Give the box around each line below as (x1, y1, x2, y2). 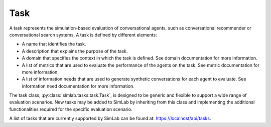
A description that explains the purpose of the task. (22, 48, 128, 54)
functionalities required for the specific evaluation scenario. (9, 106, 132, 112)
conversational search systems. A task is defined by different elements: (9, 31, 158, 37)
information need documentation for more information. (22, 83, 135, 89)
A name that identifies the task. (22, 41, 86, 47)
